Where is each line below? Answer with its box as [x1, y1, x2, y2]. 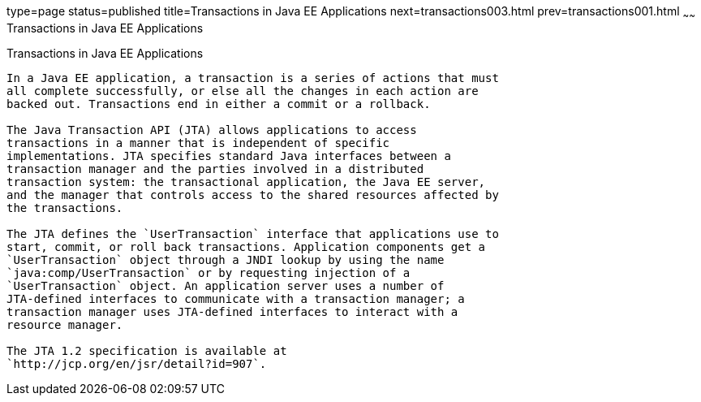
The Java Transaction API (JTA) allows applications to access [6, 123, 417, 136]
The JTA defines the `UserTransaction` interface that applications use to [6, 227, 499, 240]
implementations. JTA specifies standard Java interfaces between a [6, 149, 451, 162]
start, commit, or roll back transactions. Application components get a [6, 240, 486, 253]
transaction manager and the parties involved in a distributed [6, 162, 424, 175]
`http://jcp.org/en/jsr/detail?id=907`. [6, 357, 267, 370]
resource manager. [6, 318, 123, 331]
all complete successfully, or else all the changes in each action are [6, 84, 479, 97]
